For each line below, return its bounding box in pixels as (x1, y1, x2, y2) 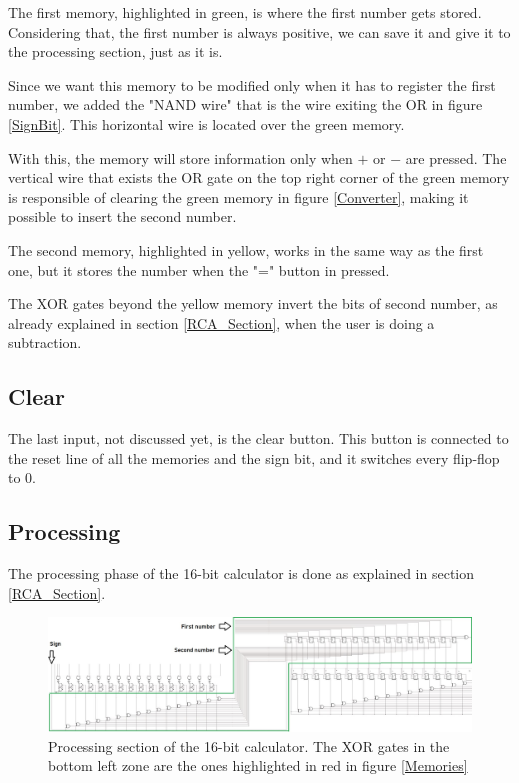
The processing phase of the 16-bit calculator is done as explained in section (8, 563, 475, 584)
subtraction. (8, 332, 82, 353)
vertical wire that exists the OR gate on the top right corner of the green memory (8, 167, 510, 188)
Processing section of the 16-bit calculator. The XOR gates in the (48, 735, 450, 756)
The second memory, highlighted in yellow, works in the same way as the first (8, 239, 484, 260)
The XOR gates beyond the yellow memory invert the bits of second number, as (8, 293, 498, 314)
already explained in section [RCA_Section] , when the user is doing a (8, 312, 435, 333)
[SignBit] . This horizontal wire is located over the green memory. (8, 113, 405, 134)
